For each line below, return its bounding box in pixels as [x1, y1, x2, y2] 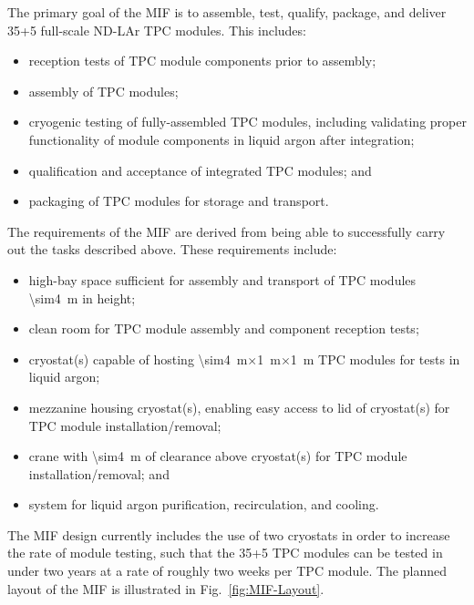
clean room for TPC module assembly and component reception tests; [28, 319, 419, 338]
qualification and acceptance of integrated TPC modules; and [28, 160, 372, 179]
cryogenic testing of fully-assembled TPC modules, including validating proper [28, 112, 467, 131]
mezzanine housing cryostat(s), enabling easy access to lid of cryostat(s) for [28, 397, 450, 416]
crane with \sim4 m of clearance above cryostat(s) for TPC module [28, 446, 407, 466]
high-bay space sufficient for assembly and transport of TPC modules [28, 270, 417, 289]
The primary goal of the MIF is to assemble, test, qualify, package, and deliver [7, 3, 447, 21]
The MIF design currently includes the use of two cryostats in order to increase [7, 525, 450, 544]
